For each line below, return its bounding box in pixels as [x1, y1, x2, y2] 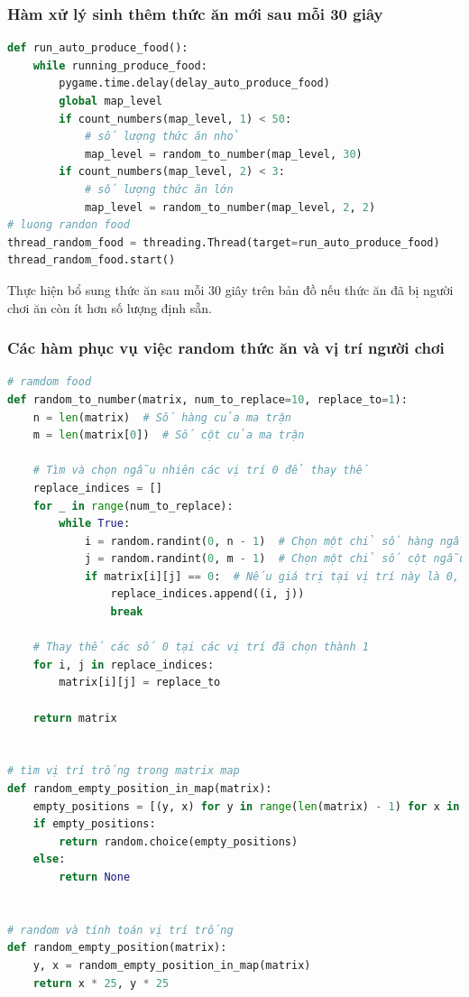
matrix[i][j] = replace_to [59, 676, 221, 689]
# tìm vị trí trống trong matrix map [7, 764, 240, 778]
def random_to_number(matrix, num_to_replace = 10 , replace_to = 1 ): [7, 392, 408, 406]
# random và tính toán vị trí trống [7, 923, 234, 937]
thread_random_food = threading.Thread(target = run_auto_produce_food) [7, 235, 440, 249]
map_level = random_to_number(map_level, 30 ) [84, 147, 363, 161]
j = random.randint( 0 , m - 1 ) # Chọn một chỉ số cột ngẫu [84, 552, 466, 566]
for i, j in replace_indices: [32, 658, 215, 671]
